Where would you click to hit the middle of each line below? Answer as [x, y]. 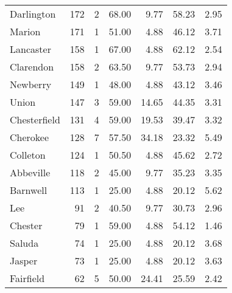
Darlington [33, 14]
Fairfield [27, 278]
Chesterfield [35, 119]
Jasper [24, 260]
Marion [25, 31]
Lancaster [30, 49]
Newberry [31, 84]
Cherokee [30, 137]
